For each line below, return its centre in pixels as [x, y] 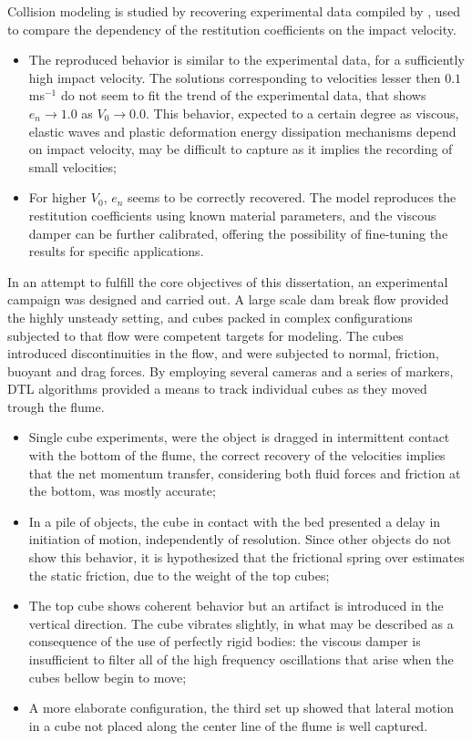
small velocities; [72, 166]
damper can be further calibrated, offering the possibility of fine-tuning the [238, 233]
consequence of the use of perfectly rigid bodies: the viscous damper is [225, 641]
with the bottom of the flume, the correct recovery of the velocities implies [237, 455]
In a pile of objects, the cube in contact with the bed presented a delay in [235, 521]
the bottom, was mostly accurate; [122, 491]
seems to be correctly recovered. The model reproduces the [292, 197]
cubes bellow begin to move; [108, 677]
